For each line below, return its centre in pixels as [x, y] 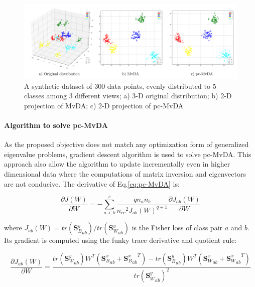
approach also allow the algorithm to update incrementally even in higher [117, 164]
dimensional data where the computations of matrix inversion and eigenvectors [125, 174]
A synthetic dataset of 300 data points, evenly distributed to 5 [120, 86]
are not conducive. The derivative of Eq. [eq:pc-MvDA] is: [92, 183]
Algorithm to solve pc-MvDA [56, 125]
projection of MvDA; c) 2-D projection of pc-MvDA [104, 105]
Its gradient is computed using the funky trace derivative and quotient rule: [120, 240]
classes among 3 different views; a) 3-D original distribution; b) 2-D [128, 96]
